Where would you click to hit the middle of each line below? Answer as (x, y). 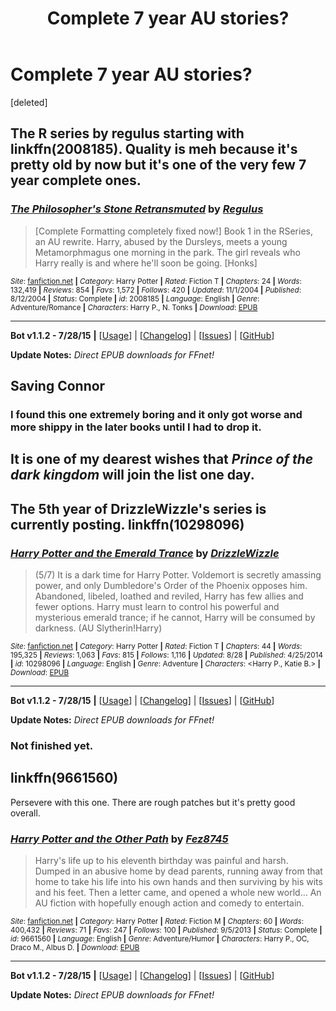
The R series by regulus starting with (127, 133)
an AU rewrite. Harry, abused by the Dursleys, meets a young (161, 241)
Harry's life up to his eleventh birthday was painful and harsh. (161, 861)
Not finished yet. (52, 745)
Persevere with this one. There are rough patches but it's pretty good (153, 802)
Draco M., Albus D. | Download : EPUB (75, 948)
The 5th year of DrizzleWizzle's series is (138, 508)
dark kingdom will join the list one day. (132, 475)
